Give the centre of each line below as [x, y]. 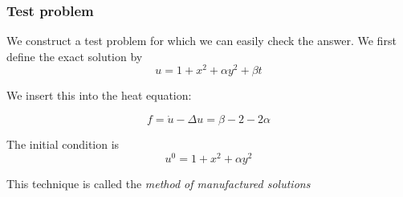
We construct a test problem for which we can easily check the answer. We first [201, 41]
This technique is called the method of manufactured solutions [159, 183]
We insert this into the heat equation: [99, 95]
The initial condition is [63, 144]
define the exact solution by [75, 56]
